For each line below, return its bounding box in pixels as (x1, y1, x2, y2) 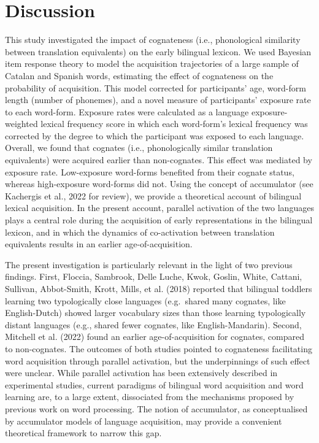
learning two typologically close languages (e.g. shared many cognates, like (5, 294, 286, 307)
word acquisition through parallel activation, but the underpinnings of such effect (5, 354, 310, 367)
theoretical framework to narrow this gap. (5, 426, 162, 439)
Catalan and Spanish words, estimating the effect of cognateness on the (5, 69, 274, 82)
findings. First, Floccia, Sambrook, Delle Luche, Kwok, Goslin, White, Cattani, (5, 270, 302, 283)
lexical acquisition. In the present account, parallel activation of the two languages (5, 201, 314, 214)
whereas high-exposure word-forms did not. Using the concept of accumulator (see (5, 177, 313, 190)
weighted (5, 117, 38, 130)
